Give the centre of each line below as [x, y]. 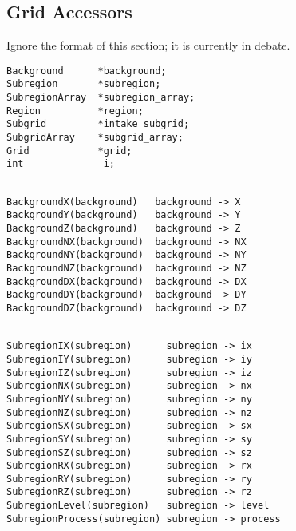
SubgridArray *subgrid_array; [95, 138]
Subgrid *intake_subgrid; [98, 124]
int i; [61, 164]
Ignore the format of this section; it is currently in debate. [148, 45]
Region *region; [75, 111]
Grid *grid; [69, 151]
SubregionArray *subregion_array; [101, 98]
